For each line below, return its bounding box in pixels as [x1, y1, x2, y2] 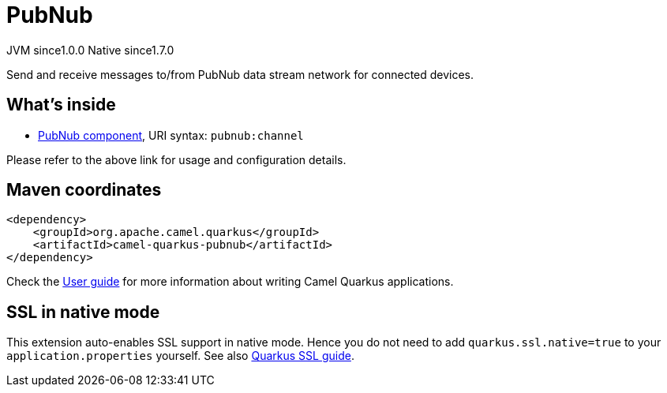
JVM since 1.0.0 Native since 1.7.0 [6, 43, 174, 57]
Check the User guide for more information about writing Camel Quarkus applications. [6, 275, 454, 289]
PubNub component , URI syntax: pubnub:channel [38, 128, 304, 142]
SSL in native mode [6, 301, 160, 322]
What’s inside [6, 95, 116, 115]
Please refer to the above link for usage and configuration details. [6, 152, 347, 167]
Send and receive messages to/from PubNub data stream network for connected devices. [6, 67, 474, 81]
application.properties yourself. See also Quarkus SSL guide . [6, 349, 354, 363]
